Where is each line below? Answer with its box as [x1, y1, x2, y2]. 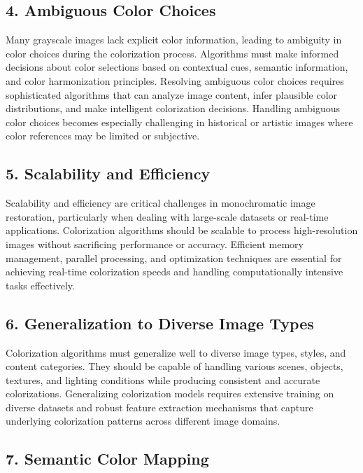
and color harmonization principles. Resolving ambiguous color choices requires [6, 73, 344, 88]
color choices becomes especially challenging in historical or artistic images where [6, 114, 353, 129]
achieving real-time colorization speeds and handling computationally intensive [6, 264, 343, 279]
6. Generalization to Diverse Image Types [6, 312, 314, 334]
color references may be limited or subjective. [6, 128, 200, 143]
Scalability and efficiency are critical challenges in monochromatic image [6, 196, 315, 210]
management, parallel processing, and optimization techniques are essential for [6, 250, 342, 265]
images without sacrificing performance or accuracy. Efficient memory [6, 236, 304, 251]
